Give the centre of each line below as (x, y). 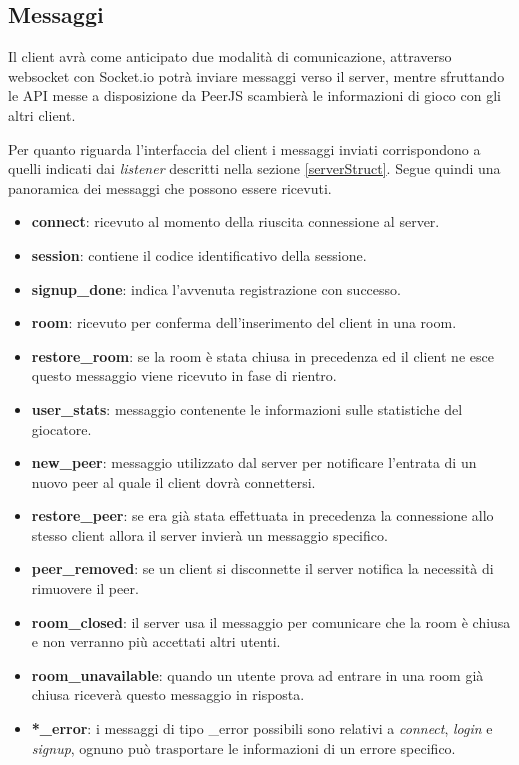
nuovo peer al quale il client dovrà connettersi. (173, 481)
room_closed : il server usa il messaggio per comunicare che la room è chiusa (271, 621)
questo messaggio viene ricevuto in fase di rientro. (184, 375)
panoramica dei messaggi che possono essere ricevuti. (170, 187)
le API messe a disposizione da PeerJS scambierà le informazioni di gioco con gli (254, 95)
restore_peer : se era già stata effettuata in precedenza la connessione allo (262, 515)
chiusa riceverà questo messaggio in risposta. (168, 694)
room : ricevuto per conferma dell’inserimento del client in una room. (244, 322)
